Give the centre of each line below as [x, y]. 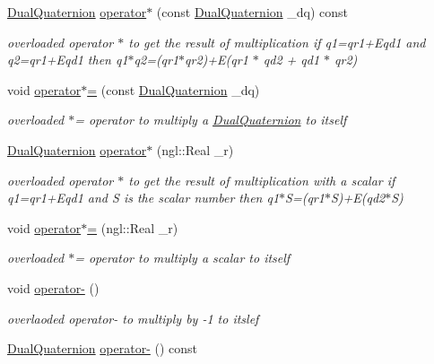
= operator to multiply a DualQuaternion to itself [211, 120]
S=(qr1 [305, 198]
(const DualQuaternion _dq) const [252, 12]
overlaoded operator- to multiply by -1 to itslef [133, 318]
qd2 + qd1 [291, 60]
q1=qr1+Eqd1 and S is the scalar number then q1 [143, 198]
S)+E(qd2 [358, 198]
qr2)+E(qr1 [217, 60]
